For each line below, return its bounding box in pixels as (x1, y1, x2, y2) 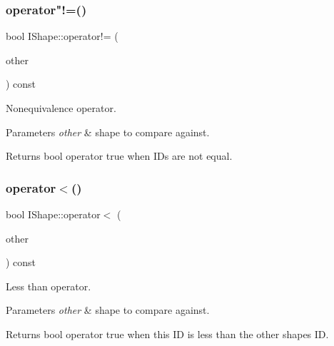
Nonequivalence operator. (6, 101, 116, 115)
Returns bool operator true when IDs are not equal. (6, 148, 233, 163)
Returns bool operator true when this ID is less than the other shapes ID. (6, 326, 329, 341)
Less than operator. (6, 278, 91, 293)
